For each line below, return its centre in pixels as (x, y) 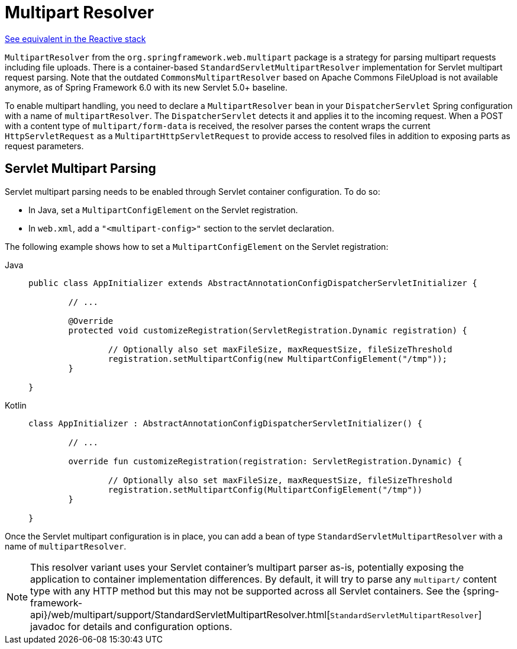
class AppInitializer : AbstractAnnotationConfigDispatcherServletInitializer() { (225, 423)
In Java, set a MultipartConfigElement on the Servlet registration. (163, 210)
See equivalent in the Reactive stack (75, 38)
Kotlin (16, 405)
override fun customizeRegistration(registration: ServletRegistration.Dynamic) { (265, 461)
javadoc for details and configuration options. (131, 626)
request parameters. (44, 146)
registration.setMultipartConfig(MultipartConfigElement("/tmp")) (265, 489)
